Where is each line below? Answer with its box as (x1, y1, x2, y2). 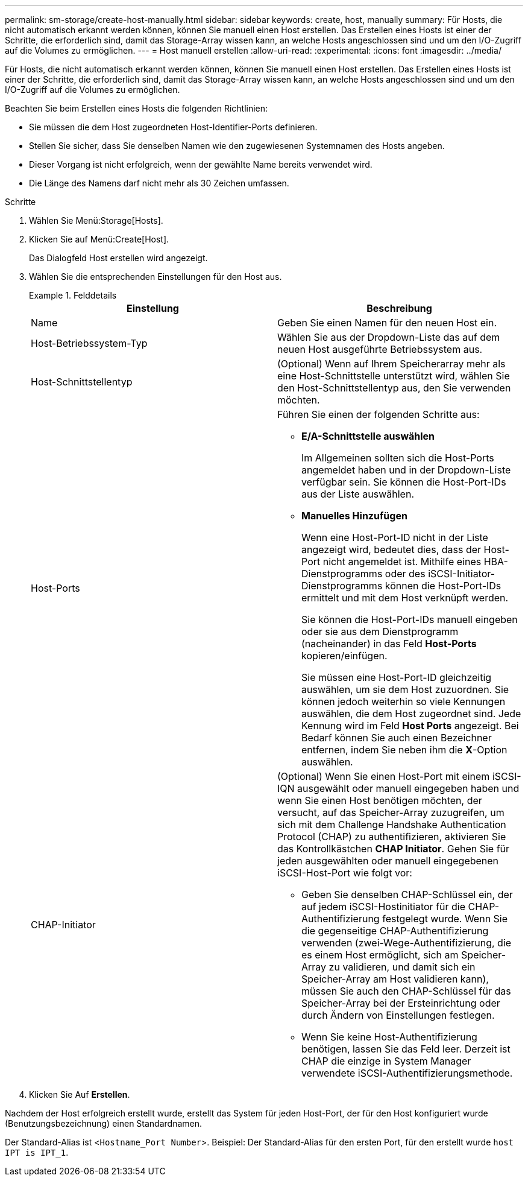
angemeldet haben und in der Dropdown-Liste (301, 464, 511, 476)
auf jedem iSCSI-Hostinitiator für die (301, 901, 466, 913)
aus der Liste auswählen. (301, 488, 415, 500)
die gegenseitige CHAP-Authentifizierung (301, 925, 489, 937)
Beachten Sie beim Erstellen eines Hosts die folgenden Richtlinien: (5, 103, 268, 113)
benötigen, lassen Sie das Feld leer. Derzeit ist (301, 1043, 511, 1055)
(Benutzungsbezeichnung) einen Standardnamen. (5, 1118, 203, 1129)
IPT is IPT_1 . (5, 1147, 69, 1157)
